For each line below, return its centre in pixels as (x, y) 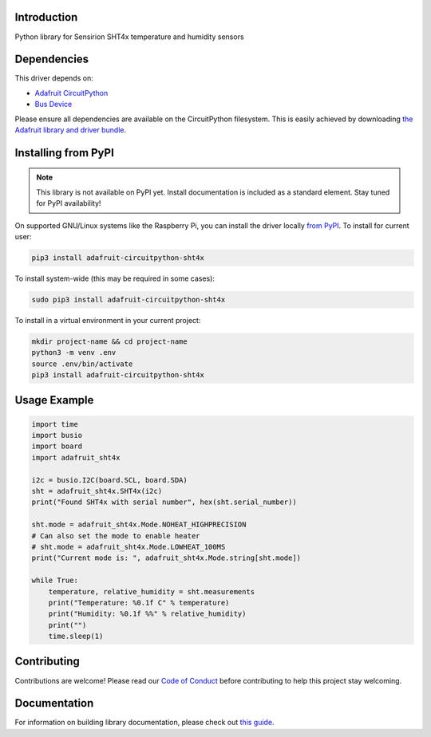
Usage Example (54, 400)
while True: (55, 581)
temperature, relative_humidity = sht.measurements (152, 591)
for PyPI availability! (69, 203)
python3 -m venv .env (74, 353)
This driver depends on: (54, 78)
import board (57, 446)
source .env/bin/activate (82, 364)
